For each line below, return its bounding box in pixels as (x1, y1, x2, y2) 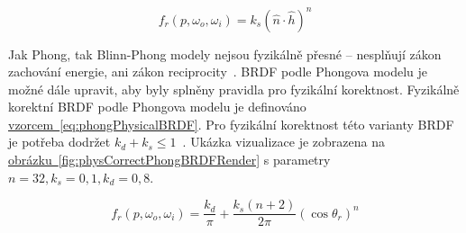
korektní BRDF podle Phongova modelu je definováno (8, 97, 306, 116)
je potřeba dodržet (8, 132, 111, 151)
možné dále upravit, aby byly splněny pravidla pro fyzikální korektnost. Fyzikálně (8, 79, 460, 98)
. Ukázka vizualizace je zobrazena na (182, 132, 385, 151)
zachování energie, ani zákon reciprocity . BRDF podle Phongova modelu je (8, 62, 428, 81)
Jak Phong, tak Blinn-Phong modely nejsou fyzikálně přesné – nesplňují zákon (8, 44, 442, 63)
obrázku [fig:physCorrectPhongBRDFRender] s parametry (8, 150, 331, 169)
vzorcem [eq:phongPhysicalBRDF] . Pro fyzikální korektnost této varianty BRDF (8, 114, 454, 133)
